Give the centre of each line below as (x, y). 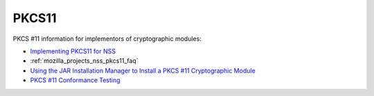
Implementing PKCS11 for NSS (73, 51)
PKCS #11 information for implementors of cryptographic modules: (107, 39)
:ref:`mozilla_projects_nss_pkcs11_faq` (84, 61)
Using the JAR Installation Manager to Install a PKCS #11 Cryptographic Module (143, 70)
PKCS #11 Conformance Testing (75, 80)
